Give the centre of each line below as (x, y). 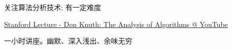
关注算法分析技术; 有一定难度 (53, 7)
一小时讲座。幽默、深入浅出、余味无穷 (68, 41)
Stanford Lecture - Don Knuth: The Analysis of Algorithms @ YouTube (116, 24)
